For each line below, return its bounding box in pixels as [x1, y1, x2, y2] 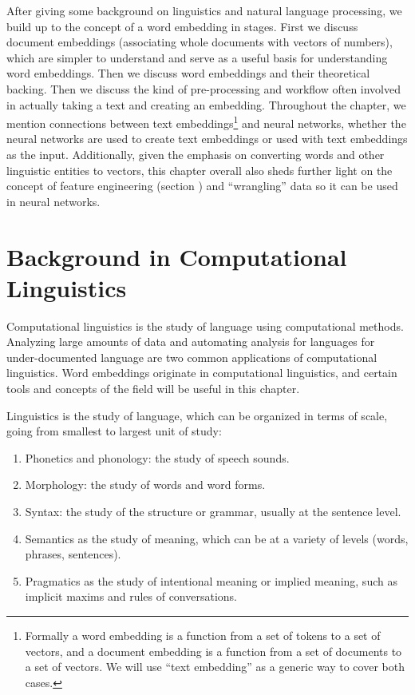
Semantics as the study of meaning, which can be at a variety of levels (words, [25, 530, 409, 546]
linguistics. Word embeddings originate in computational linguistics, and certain [6, 364, 397, 381]
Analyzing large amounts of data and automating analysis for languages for [6, 333, 375, 350]
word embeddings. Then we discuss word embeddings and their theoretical [6, 65, 370, 81]
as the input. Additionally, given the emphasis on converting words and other [6, 146, 385, 162]
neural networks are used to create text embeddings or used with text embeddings [6, 130, 408, 147]
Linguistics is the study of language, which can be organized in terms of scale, [6, 407, 388, 423]
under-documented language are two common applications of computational [6, 348, 377, 365]
